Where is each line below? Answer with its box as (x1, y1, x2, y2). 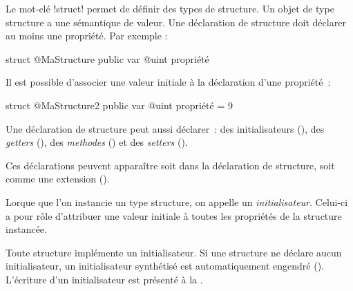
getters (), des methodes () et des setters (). (6, 135, 188, 149)
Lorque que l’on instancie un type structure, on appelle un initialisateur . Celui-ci (6, 194, 348, 209)
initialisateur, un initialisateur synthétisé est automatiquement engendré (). (6, 259, 324, 273)
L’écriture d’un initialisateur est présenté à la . (6, 272, 203, 286)
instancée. (6, 222, 47, 236)
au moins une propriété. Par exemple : (6, 28, 168, 43)
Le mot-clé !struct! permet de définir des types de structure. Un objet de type (6, 1, 334, 15)
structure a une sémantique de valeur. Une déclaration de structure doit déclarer (6, 15, 346, 29)
